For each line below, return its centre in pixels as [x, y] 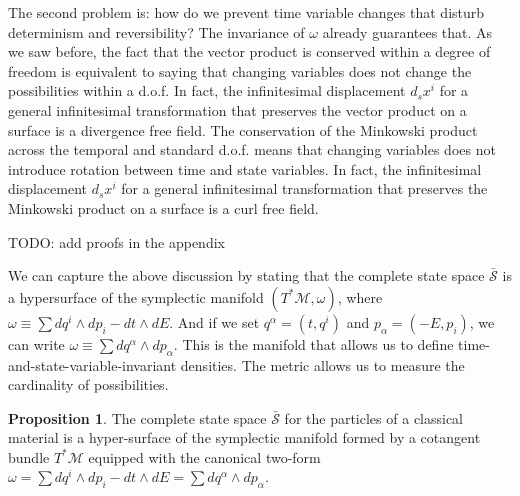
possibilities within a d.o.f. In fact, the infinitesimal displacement [207, 90]
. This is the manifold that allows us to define [313, 343]
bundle [29, 456]
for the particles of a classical [374, 417]
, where [360, 296]
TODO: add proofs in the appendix [116, 241]
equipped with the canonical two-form [204, 456]
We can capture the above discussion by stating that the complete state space [246, 275]
